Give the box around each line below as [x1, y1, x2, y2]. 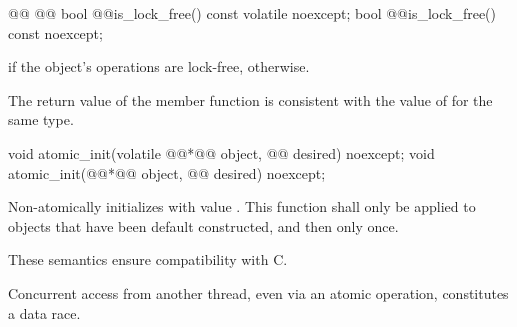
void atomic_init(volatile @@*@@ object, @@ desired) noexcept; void [8, 142, 435, 163]
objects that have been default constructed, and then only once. [8, 215, 399, 236]
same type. [8, 109, 74, 130]
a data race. [8, 302, 81, 323]
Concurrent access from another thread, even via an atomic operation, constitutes [8, 282, 509, 303]
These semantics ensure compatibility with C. [8, 249, 288, 270]
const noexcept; [8, 22, 103, 43]
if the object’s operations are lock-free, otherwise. [8, 56, 310, 77]
